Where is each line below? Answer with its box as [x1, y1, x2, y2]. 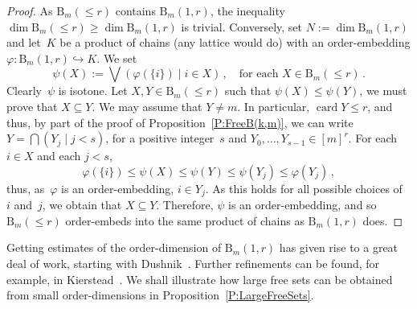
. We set [96, 49, 137, 66]
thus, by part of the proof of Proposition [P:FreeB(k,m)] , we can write [6, 113, 354, 130]
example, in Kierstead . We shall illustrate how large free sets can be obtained [6, 270, 393, 287]
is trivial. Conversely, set [181, 18, 303, 35]
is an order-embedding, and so [228, 196, 377, 213]
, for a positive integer [105, 130, 215, 146]
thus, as [6, 179, 45, 196]
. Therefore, [156, 196, 214, 213]
